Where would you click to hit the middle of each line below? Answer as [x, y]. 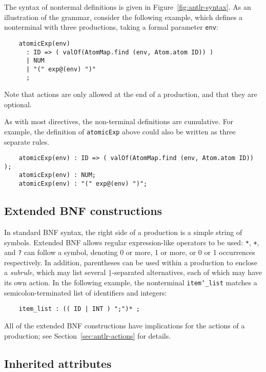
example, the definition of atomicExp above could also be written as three [120, 131]
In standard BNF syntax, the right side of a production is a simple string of [123, 232]
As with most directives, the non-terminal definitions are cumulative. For [119, 121]
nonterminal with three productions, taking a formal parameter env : [111, 27]
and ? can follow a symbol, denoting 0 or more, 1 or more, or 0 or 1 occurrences [130, 252]
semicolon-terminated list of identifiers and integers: [86, 292]
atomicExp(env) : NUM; [57, 175]
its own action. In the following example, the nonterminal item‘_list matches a [131, 282]
